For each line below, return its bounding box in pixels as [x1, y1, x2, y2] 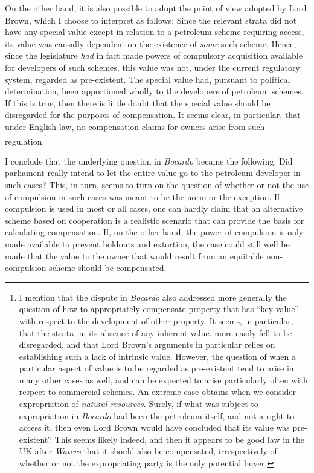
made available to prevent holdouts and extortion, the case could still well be [5, 237, 290, 250]
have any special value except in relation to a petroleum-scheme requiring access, [5, 25, 304, 38]
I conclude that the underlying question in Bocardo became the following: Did [5, 154, 293, 167]
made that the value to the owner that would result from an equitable [5, 249, 264, 262]
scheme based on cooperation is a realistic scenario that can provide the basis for [5, 214, 304, 226]
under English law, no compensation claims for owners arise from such [5, 120, 265, 132]
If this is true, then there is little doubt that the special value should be [5, 96, 271, 109]
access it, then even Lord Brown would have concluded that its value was [19, 421, 290, 434]
